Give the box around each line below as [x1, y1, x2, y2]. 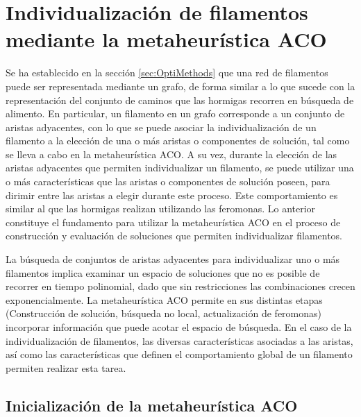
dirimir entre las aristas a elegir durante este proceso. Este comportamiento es [6, 187, 338, 202]
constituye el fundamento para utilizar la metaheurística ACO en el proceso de [6, 214, 341, 229]
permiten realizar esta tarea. [6, 360, 126, 375]
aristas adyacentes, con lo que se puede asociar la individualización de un [6, 119, 317, 134]
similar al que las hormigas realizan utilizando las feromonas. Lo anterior [6, 201, 316, 216]
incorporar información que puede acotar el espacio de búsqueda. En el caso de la [6, 320, 352, 334]
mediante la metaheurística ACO [6, 25, 327, 53]
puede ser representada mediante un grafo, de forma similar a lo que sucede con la [6, 78, 355, 93]
